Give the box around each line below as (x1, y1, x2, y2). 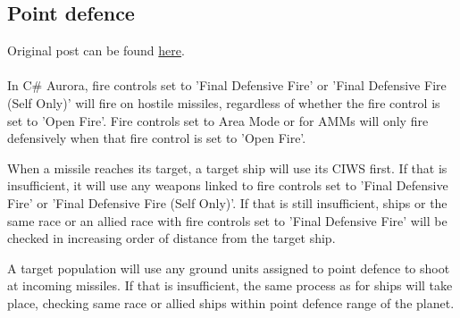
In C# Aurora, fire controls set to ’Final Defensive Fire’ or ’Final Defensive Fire (7, 76, 447, 95)
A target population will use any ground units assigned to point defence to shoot (7, 258, 450, 277)
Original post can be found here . (7, 41, 185, 60)
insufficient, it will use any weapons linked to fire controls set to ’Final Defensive (7, 176, 448, 195)
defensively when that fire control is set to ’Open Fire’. (7, 129, 306, 147)
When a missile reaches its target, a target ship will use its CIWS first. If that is (7, 158, 447, 177)
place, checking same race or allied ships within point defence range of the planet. (7, 293, 455, 312)
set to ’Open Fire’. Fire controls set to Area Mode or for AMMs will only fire (7, 111, 429, 130)
